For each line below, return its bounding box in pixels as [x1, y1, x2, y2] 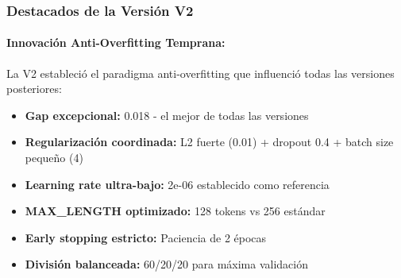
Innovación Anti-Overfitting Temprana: [6, 34, 226, 51]
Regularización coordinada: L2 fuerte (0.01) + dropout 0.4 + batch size [25, 133, 394, 150]
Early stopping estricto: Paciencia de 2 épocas [25, 229, 267, 245]
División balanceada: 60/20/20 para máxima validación [25, 256, 308, 272]
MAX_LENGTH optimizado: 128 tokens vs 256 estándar [25, 203, 326, 219]
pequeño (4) [25, 149, 83, 166]
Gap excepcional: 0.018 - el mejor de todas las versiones [25, 106, 309, 123]
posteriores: [6, 80, 62, 97]
